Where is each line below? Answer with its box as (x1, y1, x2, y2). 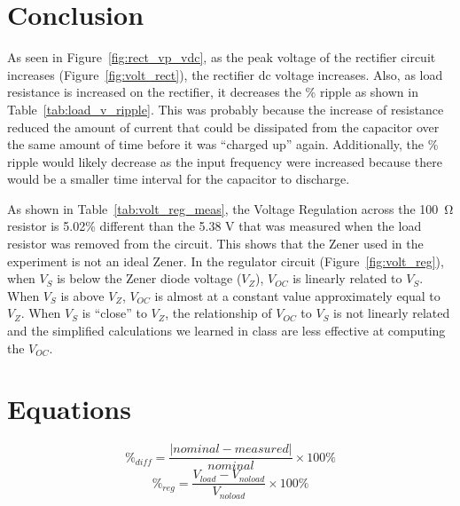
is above (60, 286, 105, 304)
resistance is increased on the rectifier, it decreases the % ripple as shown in (7, 83, 418, 101)
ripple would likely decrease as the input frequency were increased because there (7, 152, 442, 170)
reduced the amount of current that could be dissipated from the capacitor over (7, 117, 440, 136)
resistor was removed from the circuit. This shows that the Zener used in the (7, 234, 424, 253)
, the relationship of (165, 304, 272, 322)
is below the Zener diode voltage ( (57, 269, 242, 288)
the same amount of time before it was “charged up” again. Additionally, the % (7, 135, 439, 154)
